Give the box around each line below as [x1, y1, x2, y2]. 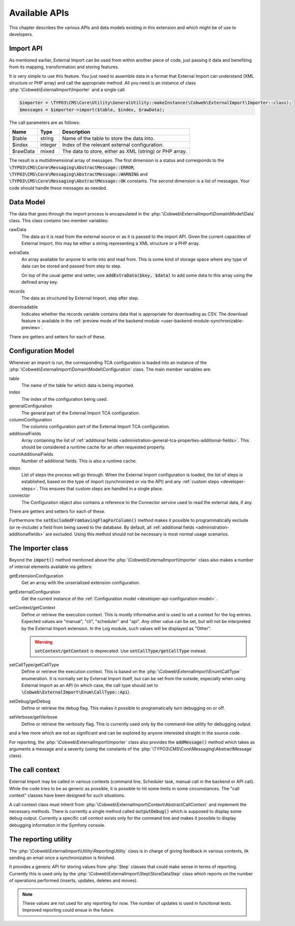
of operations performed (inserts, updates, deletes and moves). [9, 878, 138, 884]
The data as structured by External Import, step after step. [21, 295, 140, 301]
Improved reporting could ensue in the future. [22, 907, 115, 913]
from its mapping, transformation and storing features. [9, 64, 119, 70]
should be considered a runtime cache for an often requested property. [21, 444, 166, 450]
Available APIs [9, 7, 69, 18]
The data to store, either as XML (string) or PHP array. [62, 148, 187, 155]
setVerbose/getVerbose [9, 714, 58, 720]
